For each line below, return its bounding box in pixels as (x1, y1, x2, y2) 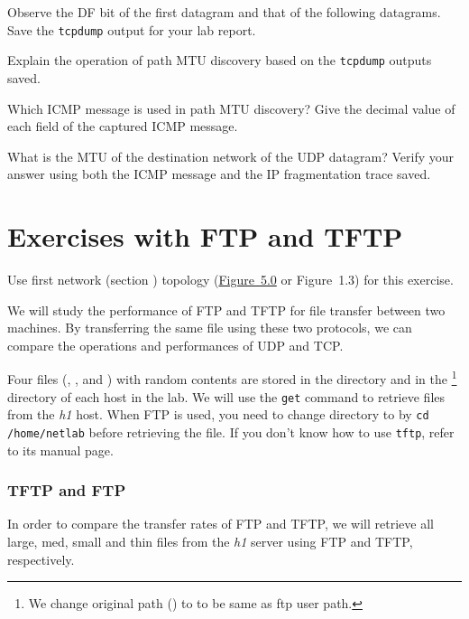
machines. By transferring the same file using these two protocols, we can (7, 318, 412, 337)
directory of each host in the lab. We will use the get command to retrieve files (7, 387, 446, 406)
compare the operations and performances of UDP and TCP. (7, 335, 344, 354)
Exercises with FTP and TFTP (7, 218, 403, 255)
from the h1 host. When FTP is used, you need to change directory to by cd (7, 405, 429, 424)
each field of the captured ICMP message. (7, 117, 238, 136)
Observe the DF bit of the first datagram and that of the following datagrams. (7, 3, 441, 21)
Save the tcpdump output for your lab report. (7, 20, 256, 39)
